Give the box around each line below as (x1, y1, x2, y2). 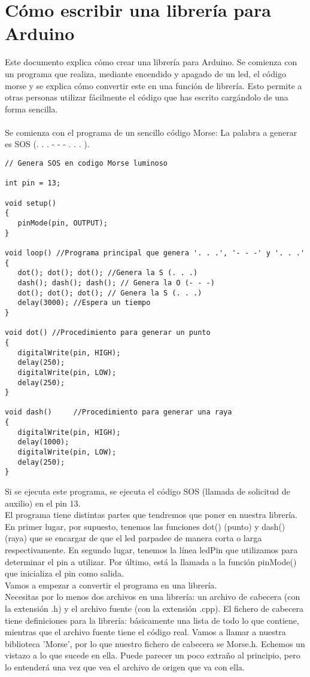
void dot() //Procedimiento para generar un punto (5, 328, 211, 337)
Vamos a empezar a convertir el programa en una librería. (5, 578, 217, 591)
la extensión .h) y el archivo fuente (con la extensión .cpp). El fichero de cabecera (5, 602, 303, 614)
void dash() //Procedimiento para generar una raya (5, 408, 232, 417)
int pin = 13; (5, 179, 61, 188)
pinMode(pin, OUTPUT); (17, 219, 108, 227)
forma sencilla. (5, 102, 58, 115)
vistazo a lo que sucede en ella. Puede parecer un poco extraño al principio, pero (5, 649, 300, 661)
